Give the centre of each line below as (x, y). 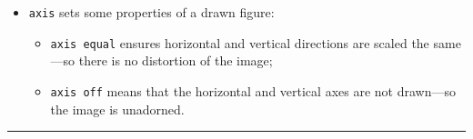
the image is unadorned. (117, 109)
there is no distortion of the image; (176, 60)
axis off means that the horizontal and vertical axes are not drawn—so (253, 90)
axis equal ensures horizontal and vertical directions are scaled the (240, 42)
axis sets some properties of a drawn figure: (151, 12)
